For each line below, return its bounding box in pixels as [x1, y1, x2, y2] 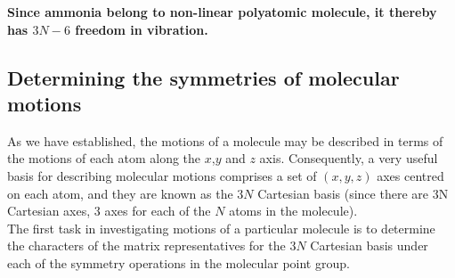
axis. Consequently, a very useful [259, 149, 438, 168]
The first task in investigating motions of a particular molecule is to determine [7, 218, 435, 237]
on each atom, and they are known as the [7, 184, 233, 202]
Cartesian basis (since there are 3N [257, 184, 449, 202]
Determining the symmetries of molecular [7, 63, 400, 91]
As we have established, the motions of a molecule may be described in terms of [7, 131, 443, 150]
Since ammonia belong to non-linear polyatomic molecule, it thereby [7, 3, 437, 20]
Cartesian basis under [310, 236, 428, 255]
